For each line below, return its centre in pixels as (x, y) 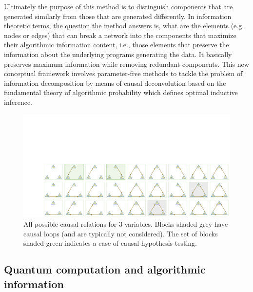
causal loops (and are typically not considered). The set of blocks (121, 233)
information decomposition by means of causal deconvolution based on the (115, 83)
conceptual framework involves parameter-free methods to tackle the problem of (123, 73)
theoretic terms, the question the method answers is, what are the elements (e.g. (124, 26)
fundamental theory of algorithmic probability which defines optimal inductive (121, 92)
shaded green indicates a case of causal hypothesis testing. (110, 243)
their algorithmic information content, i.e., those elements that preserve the (117, 45)
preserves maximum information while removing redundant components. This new (126, 64)
